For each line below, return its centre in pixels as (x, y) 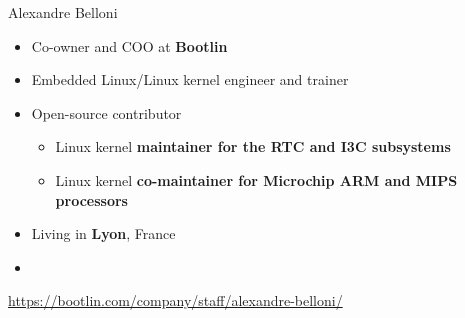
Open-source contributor (106, 112)
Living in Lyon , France (103, 233)
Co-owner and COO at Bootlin (129, 45)
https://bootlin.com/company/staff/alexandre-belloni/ (175, 300)
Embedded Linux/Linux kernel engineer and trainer (190, 79)
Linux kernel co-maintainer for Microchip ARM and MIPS (256, 179)
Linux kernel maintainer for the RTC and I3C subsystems (253, 146)
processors (91, 199)
